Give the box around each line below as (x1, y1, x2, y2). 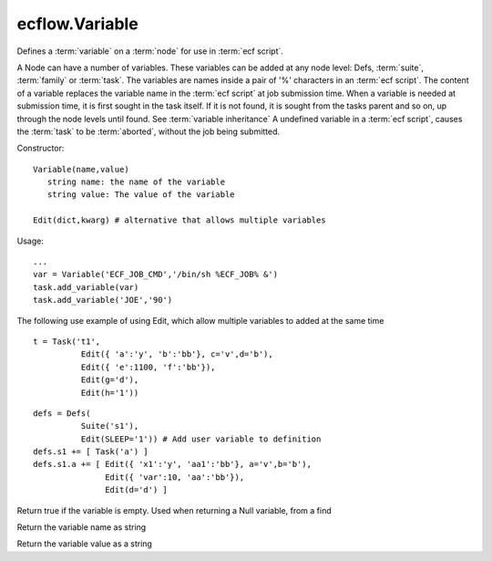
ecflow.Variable (16, 14, 138, 34)
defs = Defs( (33, 408, 91, 419)
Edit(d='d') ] (105, 484, 169, 495)
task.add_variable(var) (33, 282, 139, 292)
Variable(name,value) (33, 164, 129, 174)
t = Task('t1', (33, 336, 101, 347)
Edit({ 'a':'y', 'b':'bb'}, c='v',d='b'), (80, 349, 273, 359)
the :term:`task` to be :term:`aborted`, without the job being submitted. (16, 126, 281, 137)
